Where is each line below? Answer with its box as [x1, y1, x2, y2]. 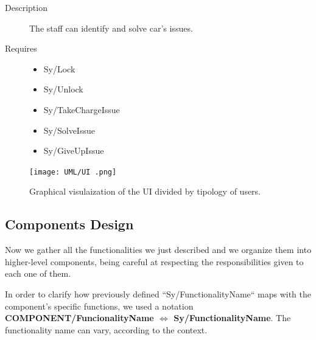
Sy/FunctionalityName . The [174, 311, 291, 324]
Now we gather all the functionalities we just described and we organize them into [5, 243, 312, 256]
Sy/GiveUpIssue [43, 144, 104, 157]
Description [5, 1, 47, 13]
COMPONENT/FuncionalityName [5, 311, 154, 324]
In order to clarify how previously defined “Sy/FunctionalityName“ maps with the [5, 287, 311, 300]
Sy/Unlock [43, 83, 83, 95]
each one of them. [5, 267, 71, 280]
